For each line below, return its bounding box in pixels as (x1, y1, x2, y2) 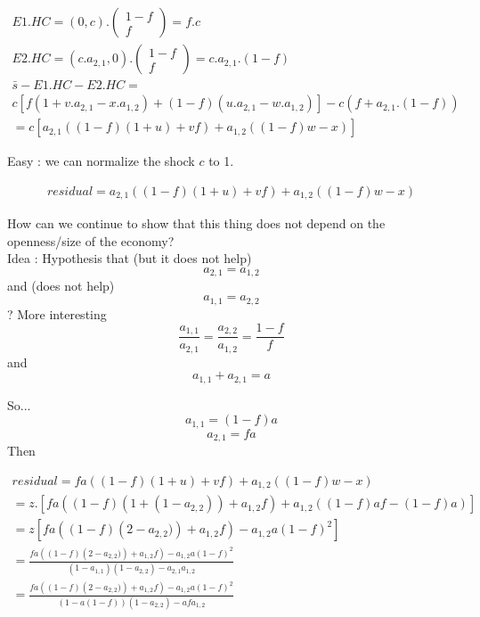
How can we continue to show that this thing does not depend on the (7, 214, 386, 233)
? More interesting (7, 304, 107, 323)
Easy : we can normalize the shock (7, 152, 195, 170)
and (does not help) (7, 276, 115, 295)
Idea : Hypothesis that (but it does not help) (7, 249, 252, 267)
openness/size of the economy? (7, 231, 175, 250)
